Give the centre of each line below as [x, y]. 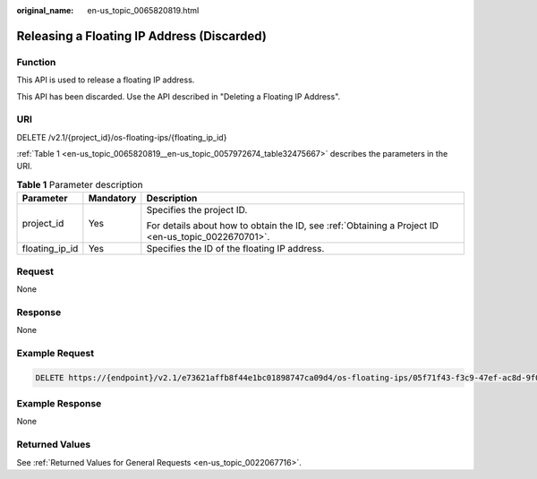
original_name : [45, 10]
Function [36, 62]
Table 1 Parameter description [80, 185]
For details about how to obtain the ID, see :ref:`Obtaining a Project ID [292, 226]
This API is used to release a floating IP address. [106, 80]
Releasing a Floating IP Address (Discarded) [142, 36]
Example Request [55, 353]
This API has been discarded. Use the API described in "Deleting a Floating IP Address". [179, 96]
